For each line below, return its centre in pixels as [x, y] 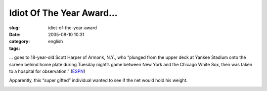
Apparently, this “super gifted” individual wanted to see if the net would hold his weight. [98, 80]
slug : [14, 28]
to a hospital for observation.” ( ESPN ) [47, 71]
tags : [15, 48]
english [56, 42]
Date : [15, 34]
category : [20, 42]
